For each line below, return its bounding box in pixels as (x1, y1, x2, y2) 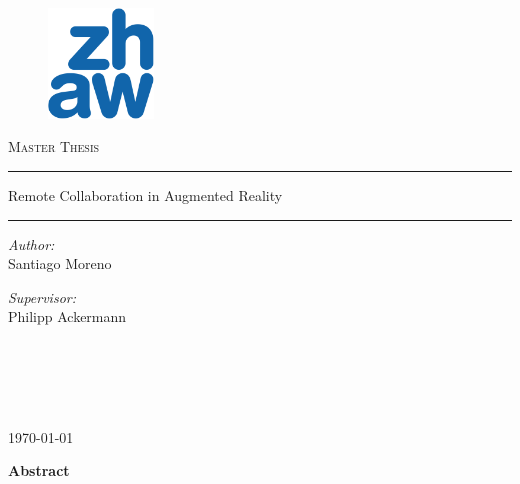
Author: (8, 233, 55, 254)
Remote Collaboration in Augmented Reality (8, 184, 283, 205)
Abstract (8, 460, 70, 481)
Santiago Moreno (8, 253, 112, 274)
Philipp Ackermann (8, 306, 127, 327)
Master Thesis (8, 136, 100, 157)
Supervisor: (8, 286, 76, 307)
